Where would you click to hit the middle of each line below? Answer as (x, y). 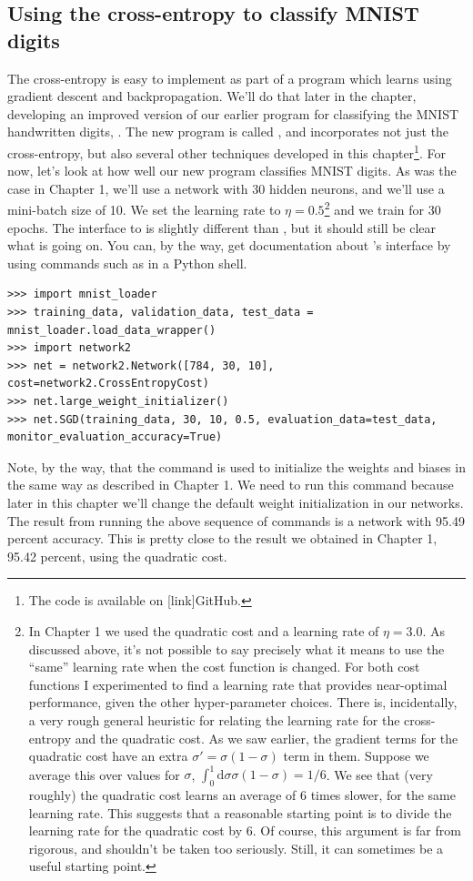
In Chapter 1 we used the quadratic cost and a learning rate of (204, 630)
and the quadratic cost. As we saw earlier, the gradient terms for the (267, 738)
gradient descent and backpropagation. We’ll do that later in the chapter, (212, 96)
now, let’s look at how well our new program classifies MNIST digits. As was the (232, 171)
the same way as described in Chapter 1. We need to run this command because (231, 485)
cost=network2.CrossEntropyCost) (108, 384)
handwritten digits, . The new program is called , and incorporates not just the (228, 132)
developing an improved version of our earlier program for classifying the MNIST (233, 113)
